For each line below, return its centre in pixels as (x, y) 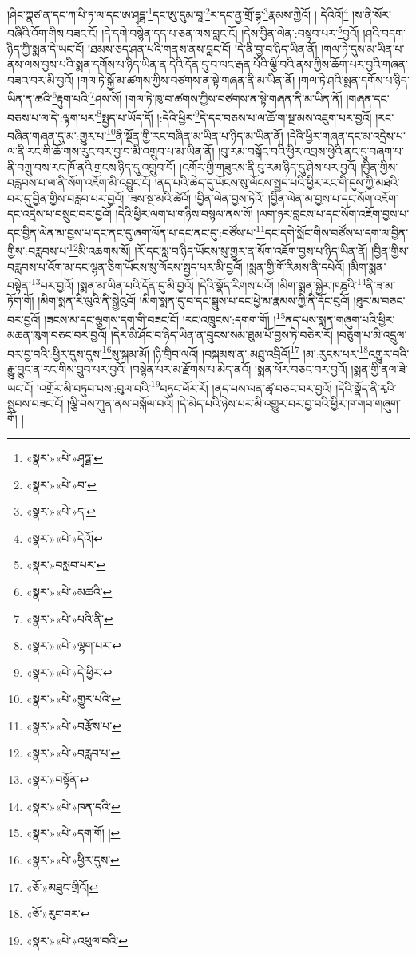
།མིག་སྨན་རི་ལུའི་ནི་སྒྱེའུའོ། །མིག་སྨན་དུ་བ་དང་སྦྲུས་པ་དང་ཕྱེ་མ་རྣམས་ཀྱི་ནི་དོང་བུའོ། (194, 301)
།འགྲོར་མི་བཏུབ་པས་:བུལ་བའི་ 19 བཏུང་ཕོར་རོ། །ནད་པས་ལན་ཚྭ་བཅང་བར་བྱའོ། (184, 386)
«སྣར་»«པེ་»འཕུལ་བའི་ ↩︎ (77, 940)
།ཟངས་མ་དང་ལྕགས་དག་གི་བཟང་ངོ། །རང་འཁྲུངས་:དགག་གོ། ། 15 (165, 318)
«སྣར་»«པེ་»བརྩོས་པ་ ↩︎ (73, 726)
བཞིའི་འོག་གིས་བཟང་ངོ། (53, 32)
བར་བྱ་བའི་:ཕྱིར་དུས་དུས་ (55, 353)
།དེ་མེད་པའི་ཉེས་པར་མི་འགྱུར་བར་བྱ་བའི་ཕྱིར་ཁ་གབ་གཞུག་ (289, 403)
